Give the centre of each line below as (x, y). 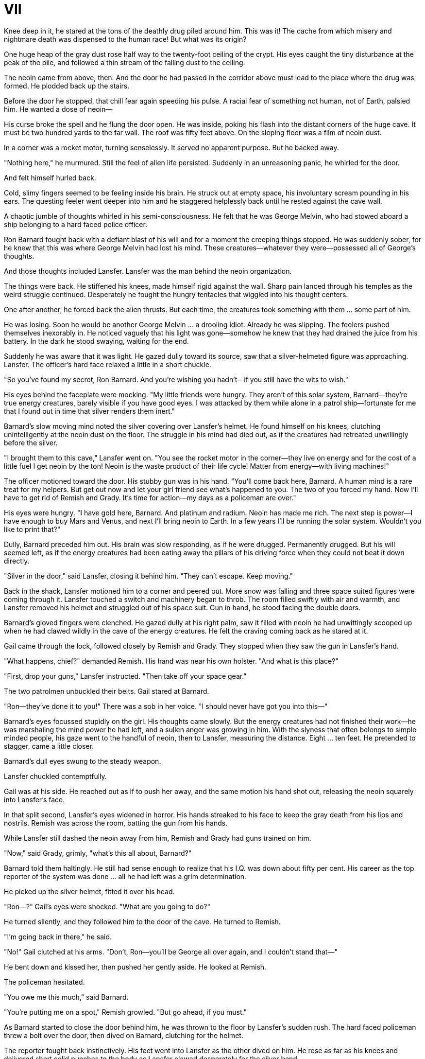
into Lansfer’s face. (34, 799)
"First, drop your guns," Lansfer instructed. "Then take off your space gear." (125, 676)
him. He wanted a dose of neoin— (58, 109)
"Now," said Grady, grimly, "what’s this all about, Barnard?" (98, 853)
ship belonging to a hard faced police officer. (76, 224)
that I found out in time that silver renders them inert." (90, 411)
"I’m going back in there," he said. (58, 936)
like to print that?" (32, 529)
